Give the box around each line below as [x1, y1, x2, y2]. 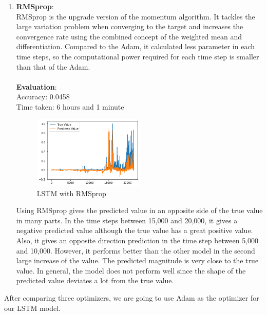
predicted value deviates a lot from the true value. [16, 275, 174, 286]
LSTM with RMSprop [36, 187, 106, 198]
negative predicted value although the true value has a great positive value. [16, 225, 253, 236]
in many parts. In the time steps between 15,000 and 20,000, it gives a [16, 215, 238, 225]
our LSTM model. [4, 302, 61, 313]
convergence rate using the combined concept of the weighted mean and [16, 31, 242, 41]
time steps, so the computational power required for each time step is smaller [16, 51, 259, 61]
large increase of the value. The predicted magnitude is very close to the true [16, 255, 259, 266]
